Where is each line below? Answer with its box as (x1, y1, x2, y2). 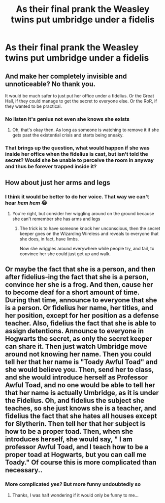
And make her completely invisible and (5, 72, 127, 80)
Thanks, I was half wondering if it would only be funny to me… (12, 492, 139, 498)
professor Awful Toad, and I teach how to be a (5, 443, 149, 451)
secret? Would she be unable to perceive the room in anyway (5, 157, 154, 164)
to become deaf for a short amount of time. (5, 288, 139, 297)
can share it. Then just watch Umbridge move (5, 342, 148, 351)
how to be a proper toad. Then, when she (5, 427, 133, 436)
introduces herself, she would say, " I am (5, 435, 133, 444)
